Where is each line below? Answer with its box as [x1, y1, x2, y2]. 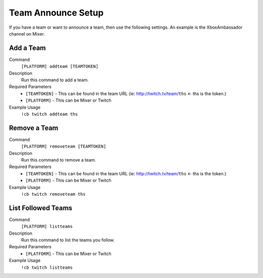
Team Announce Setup [9, 7, 104, 18]
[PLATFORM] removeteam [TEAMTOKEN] [21, 144, 107, 149]
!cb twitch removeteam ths [21, 191, 86, 197]
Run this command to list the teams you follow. [21, 237, 115, 243]
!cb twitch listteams [21, 264, 73, 270]
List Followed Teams [9, 204, 73, 212]
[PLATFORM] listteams [21, 224, 73, 229]
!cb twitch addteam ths [21, 111, 78, 117]
